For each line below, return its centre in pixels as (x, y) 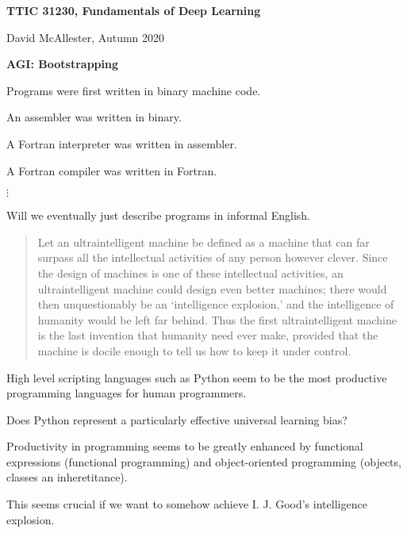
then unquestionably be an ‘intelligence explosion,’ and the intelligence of (216, 304)
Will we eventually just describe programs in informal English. (158, 215)
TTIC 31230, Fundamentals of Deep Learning (134, 10)
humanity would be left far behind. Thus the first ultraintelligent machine (217, 319)
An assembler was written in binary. (94, 117)
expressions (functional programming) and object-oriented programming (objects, (204, 461)
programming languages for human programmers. (127, 393)
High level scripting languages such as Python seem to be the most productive (197, 377)
